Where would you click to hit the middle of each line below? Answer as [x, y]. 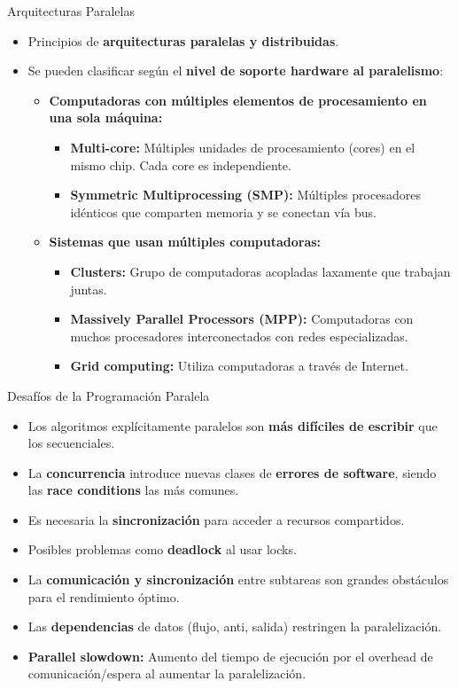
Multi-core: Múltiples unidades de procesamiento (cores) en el [243, 147]
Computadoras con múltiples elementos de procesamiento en [238, 100]
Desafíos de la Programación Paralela [109, 395]
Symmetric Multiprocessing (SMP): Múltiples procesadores [245, 195]
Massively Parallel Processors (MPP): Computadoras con [242, 319]
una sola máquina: [106, 117]
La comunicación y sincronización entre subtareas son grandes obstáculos [238, 579]
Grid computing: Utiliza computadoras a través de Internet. [239, 366]
